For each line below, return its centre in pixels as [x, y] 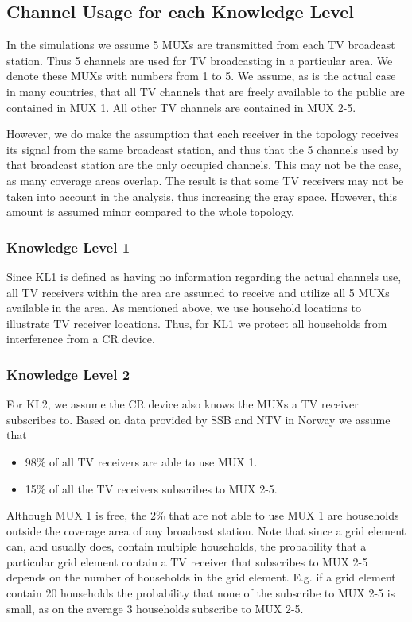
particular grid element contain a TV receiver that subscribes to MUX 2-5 [187, 561]
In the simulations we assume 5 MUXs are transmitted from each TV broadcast [201, 45]
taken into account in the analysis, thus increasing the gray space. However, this [202, 196]
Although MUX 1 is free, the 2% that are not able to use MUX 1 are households [203, 515]
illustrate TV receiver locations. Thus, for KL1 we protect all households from [197, 323]
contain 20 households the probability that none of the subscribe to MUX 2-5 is [201, 593]
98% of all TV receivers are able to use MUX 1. [141, 461]
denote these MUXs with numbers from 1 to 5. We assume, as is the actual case [201, 76]
